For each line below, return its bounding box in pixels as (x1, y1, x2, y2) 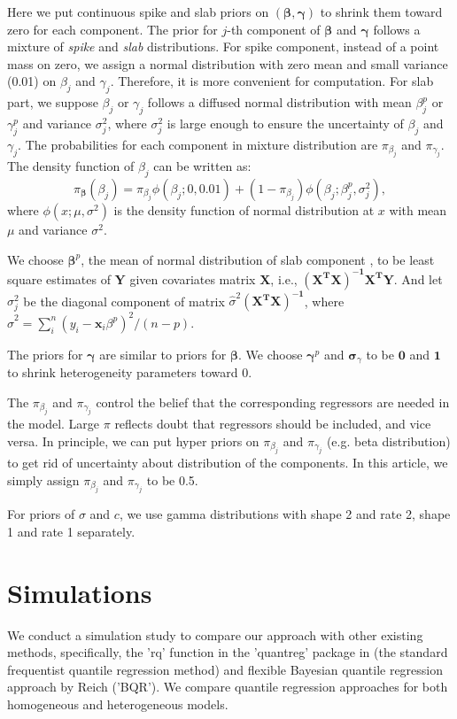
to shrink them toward (320, 3, 443, 20)
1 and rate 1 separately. (7, 522, 136, 540)
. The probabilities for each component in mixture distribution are (18, 135, 378, 153)
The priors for (7, 344, 83, 363)
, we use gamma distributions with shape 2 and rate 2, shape (119, 505, 451, 523)
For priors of (7, 505, 75, 523)
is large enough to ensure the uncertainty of (167, 113, 404, 132)
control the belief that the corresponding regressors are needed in (96, 392, 450, 411)
